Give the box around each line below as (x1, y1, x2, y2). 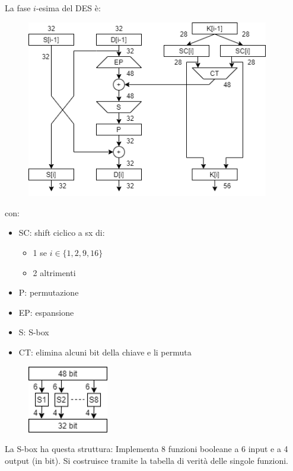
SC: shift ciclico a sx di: (18, 226, 105, 239)
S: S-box (18, 326, 49, 338)
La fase (5, 2, 31, 14)
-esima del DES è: (36, 2, 101, 14)
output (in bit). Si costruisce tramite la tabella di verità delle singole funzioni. (5, 454, 288, 466)
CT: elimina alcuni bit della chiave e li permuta (18, 345, 192, 358)
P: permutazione (18, 286, 79, 299)
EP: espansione (18, 306, 74, 318)
